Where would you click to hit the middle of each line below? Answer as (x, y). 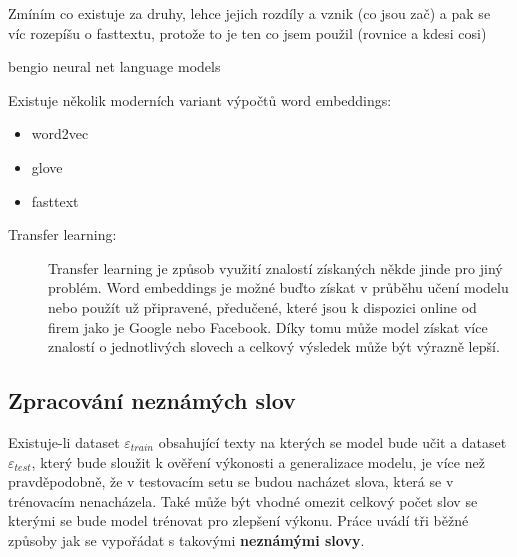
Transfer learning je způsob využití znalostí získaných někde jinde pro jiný (275, 267)
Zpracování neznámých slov (152, 400)
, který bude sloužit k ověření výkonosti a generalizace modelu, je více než (258, 461)
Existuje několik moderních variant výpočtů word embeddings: (200, 99)
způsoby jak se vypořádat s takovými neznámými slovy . (186, 539)
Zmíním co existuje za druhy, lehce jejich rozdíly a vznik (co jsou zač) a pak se (249, 13)
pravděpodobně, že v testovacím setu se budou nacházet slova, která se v (231, 481)
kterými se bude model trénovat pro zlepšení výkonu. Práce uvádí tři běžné (238, 520)
